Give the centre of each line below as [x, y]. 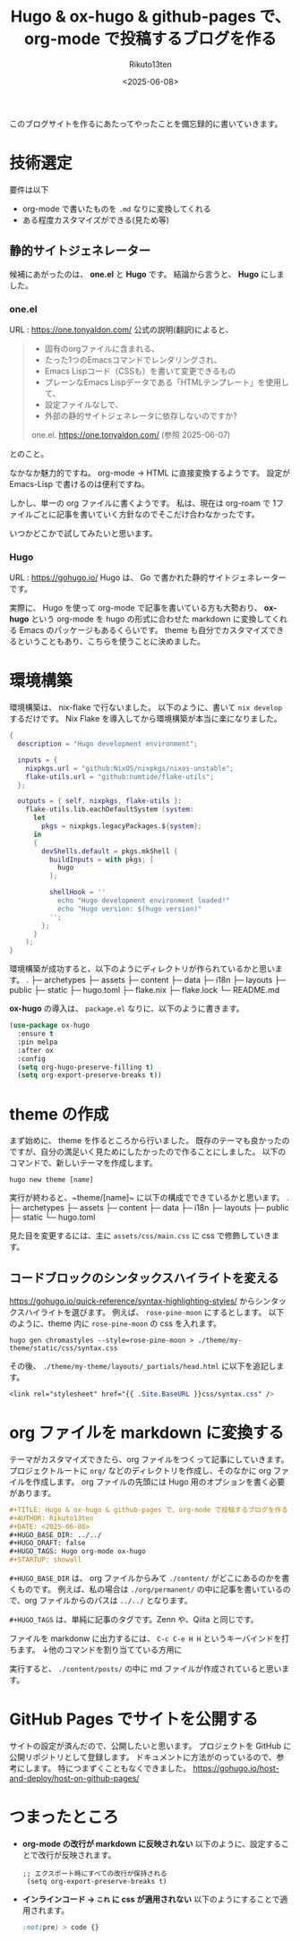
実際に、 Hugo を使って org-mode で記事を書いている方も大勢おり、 [136, 608]
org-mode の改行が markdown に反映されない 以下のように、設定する [152, 1843]
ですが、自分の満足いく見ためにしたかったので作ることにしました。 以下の [148, 1152]
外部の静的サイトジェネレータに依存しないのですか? [141, 415]
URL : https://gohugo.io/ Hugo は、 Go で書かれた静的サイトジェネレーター [148, 577]
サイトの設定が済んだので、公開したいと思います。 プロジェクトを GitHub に [150, 1746]
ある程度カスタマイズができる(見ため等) [96, 219]
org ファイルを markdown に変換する [147, 1433]
